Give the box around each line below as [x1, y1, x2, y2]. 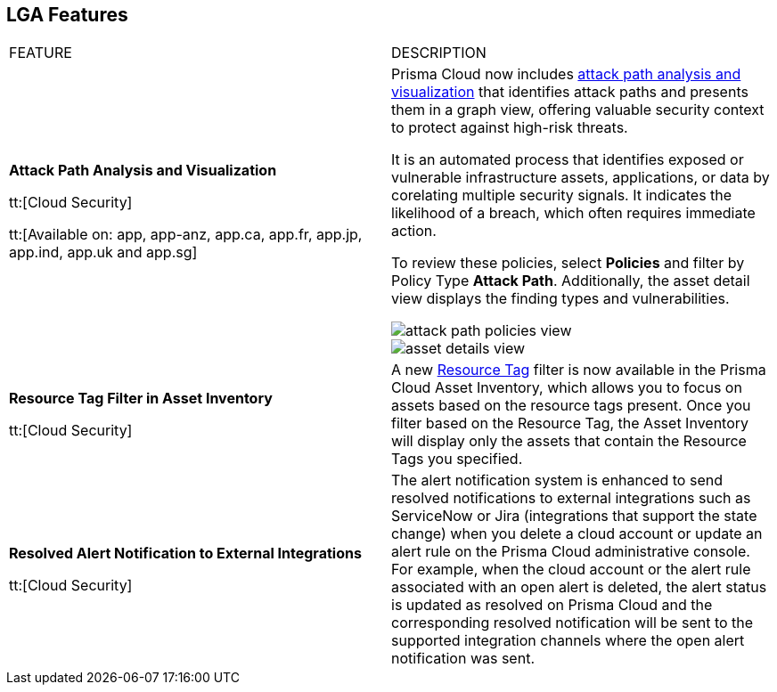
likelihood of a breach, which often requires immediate [391, 204, 756, 223]
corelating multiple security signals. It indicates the [391, 186, 732, 205]
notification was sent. [391, 649, 535, 668]
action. [391, 222, 437, 240]
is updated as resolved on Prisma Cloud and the [391, 596, 713, 615]
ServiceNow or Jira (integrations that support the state [391, 507, 757, 525]
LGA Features [6, 4, 128, 26]
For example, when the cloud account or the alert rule [391, 560, 751, 579]
